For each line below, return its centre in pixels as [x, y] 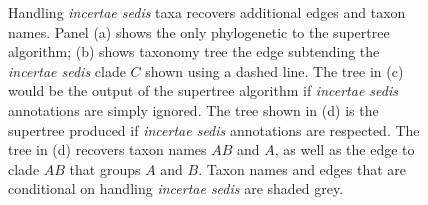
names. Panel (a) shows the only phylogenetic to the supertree [199, 31]
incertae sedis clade [67, 70]
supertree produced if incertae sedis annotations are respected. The [214, 129]
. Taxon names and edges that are [302, 168]
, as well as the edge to [344, 149]
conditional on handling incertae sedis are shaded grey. [176, 188]
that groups [105, 168]
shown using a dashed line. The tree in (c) [274, 70]
